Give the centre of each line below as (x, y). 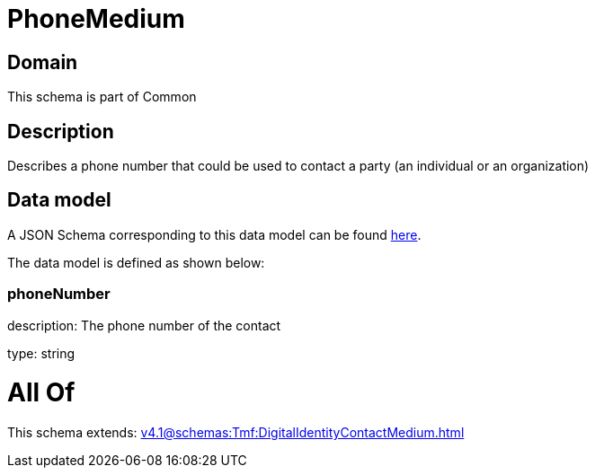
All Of (41, 393)
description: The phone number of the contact (144, 325)
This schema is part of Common (102, 97)
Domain (43, 62)
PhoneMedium (96, 19)
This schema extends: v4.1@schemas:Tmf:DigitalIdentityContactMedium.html (236, 433)
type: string (41, 353)
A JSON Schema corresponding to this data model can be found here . (214, 234)
